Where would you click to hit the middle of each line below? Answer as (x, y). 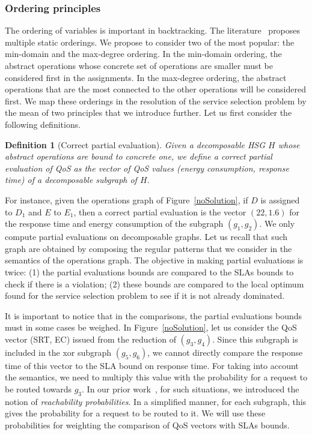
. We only (277, 223)
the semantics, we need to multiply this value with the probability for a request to (156, 377)
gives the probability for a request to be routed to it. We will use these (135, 413)
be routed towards (38, 389)
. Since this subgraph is (255, 339)
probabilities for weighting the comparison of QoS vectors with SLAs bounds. (147, 425)
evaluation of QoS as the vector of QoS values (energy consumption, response (147, 168)
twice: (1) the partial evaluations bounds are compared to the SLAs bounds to (149, 271)
